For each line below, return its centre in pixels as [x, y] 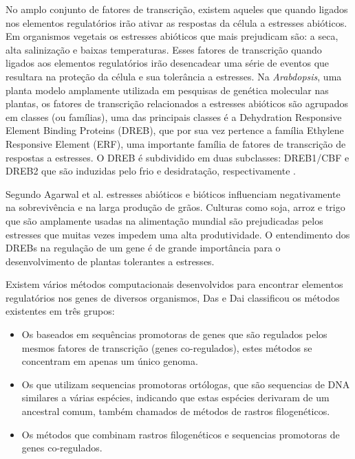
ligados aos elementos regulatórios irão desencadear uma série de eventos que [168, 63]
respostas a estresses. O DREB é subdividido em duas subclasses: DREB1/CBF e [177, 157]
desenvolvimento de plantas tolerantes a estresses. [110, 261]
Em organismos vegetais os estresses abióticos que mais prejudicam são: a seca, [172, 36]
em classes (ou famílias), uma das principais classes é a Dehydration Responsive [174, 116]
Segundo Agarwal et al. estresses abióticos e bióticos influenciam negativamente [173, 193]
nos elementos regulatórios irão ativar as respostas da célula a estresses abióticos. [176, 22]
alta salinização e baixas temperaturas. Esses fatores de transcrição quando [164, 49]
